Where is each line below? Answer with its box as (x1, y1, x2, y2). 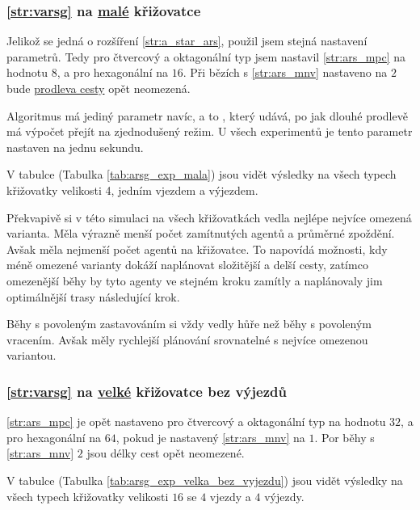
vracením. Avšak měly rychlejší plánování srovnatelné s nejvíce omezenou (6, 331, 368, 348)
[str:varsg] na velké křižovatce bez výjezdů (6, 381, 287, 401)
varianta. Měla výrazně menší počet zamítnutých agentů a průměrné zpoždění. (6, 225, 395, 242)
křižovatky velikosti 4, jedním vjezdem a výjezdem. (6, 181, 258, 198)
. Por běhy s (314, 428, 375, 445)
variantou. (6, 347, 57, 364)
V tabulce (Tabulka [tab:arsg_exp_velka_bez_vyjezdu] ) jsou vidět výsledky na (6, 471, 403, 488)
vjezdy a (209, 487, 251, 504)
